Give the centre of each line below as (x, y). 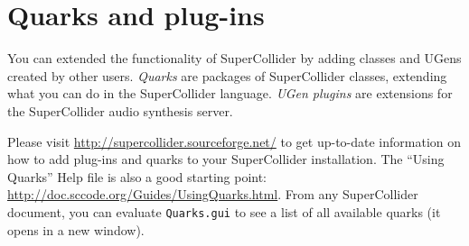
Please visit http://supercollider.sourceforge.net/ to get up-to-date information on (234, 141)
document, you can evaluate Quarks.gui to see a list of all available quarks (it (224, 211)
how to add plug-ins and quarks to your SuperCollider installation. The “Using (226, 159)
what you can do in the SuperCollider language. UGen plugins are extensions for (230, 93)
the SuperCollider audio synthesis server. (120, 110)
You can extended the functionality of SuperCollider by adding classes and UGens (234, 58)
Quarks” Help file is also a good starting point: (137, 176)
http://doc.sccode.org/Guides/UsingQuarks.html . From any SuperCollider (213, 194)
